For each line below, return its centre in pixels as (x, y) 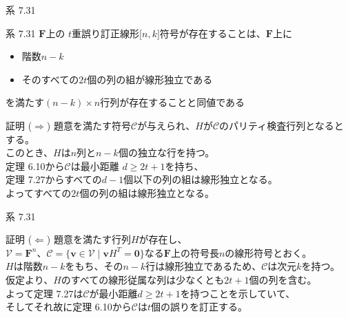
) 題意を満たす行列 (89, 239)
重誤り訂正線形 (106, 33)
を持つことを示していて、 (238, 293)
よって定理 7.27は (44, 293)
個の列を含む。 (283, 279)
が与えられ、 (166, 125)
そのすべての (50, 79)
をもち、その (94, 266)
